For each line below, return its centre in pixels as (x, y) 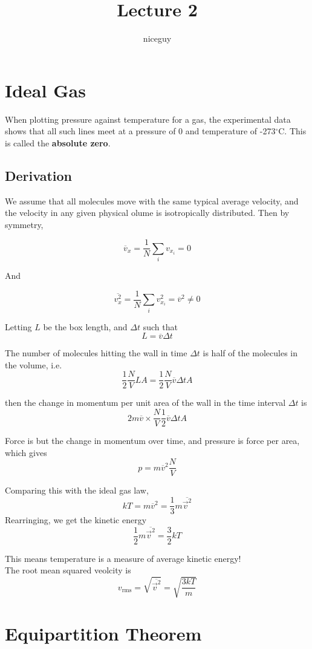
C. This (292, 131)
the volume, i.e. (34, 364)
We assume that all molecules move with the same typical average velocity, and (152, 201)
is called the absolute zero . (58, 142)
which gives (26, 452)
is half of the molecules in (250, 353)
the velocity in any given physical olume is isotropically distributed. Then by (147, 213)
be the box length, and (85, 326)
